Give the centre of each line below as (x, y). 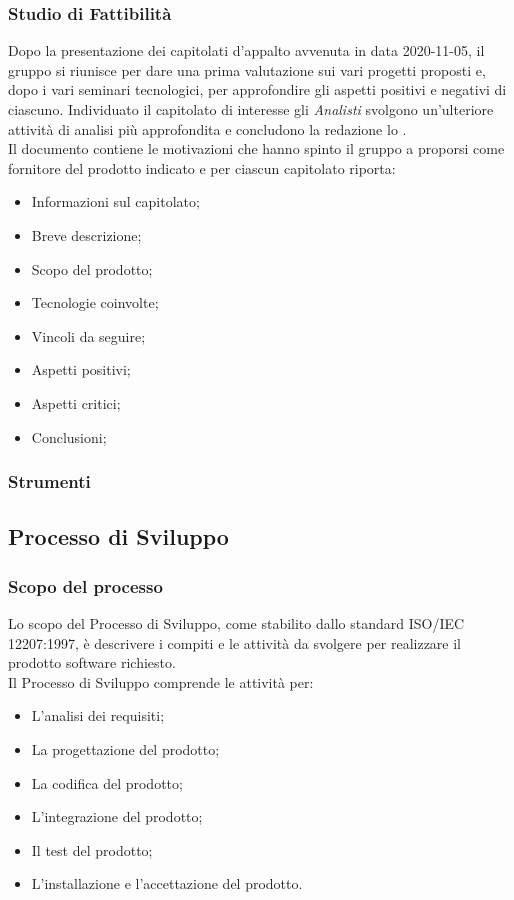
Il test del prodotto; (92, 849)
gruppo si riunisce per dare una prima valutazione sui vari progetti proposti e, (247, 69)
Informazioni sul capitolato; (115, 201)
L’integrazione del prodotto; (117, 816)
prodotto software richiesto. (92, 662)
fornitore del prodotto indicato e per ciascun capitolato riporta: (202, 167)
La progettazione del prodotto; (125, 748)
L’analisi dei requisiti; (98, 715)
